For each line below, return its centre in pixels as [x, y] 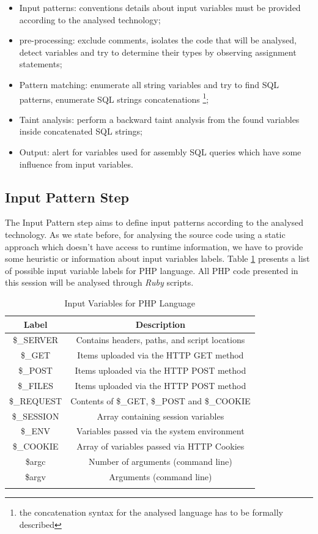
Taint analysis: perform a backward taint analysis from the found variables [159, 119]
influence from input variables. [76, 164]
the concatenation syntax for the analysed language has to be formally [151, 512]
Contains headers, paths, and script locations [161, 340]
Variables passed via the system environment [161, 431]
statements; [41, 64]
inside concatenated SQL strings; [81, 131]
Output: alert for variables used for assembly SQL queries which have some [160, 152]
